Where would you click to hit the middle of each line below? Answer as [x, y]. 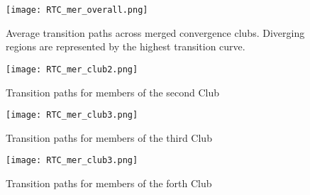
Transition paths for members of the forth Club [109, 183]
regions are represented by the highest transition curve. [126, 46]
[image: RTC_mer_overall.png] [77, 10]
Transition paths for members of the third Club [109, 137]
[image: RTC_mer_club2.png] [72, 69]
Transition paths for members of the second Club [113, 92]
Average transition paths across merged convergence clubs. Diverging [155, 32]
